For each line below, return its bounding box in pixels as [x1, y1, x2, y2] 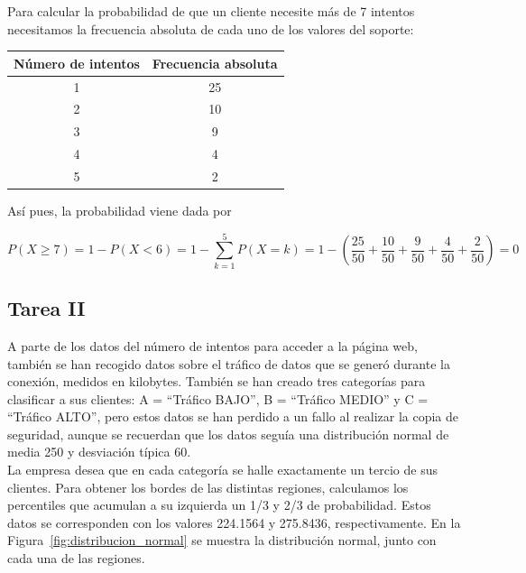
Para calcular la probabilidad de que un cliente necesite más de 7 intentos [7, 2, 415, 20]
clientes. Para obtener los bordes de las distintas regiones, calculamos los [7, 477, 409, 496]
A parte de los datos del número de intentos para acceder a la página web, [7, 336, 418, 355]
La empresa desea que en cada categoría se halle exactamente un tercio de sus [7, 460, 438, 479]
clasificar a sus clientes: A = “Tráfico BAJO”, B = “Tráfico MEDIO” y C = [7, 389, 429, 408]
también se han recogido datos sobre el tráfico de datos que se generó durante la [7, 354, 450, 373]
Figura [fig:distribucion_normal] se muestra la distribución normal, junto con [7, 531, 437, 550]
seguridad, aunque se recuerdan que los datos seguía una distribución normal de [7, 424, 449, 443]
